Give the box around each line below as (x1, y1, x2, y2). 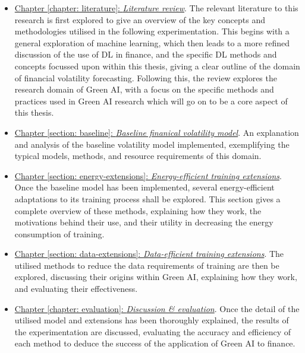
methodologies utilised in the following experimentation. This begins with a (14, 25, 290, 37)
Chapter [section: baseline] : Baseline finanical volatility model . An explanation (14, 126, 299, 138)
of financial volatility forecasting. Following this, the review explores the (14, 71, 277, 84)
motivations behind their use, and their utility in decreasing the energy (14, 216, 273, 228)
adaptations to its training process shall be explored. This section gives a (14, 192, 281, 205)
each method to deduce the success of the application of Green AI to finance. (14, 337, 295, 349)
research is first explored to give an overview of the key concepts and (14, 13, 266, 26)
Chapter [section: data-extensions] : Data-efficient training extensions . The (14, 247, 284, 260)
